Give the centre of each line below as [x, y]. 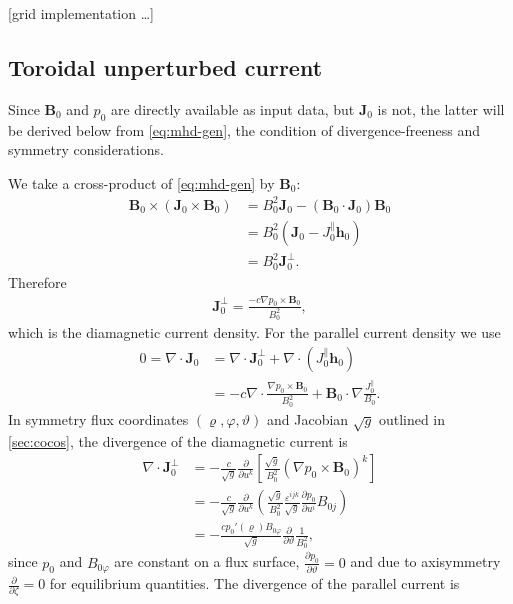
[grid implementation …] [81, 13]
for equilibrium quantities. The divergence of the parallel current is [254, 583]
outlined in [412, 418]
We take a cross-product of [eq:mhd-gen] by [141, 182]
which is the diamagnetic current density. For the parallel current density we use [254, 332]
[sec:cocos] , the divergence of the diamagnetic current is [178, 440]
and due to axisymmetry [425, 561]
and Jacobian [308, 418]
